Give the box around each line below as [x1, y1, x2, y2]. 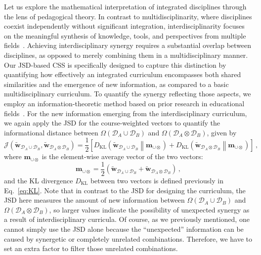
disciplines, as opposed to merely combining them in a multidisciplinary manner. [4, 49, 248, 60]
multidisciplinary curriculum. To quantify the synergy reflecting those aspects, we [4, 88, 251, 99]
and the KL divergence [4, 175, 73, 186]
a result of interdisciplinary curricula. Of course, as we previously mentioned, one [4, 214, 250, 224]
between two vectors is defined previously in [90, 175, 223, 186]
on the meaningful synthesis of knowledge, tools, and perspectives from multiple [4, 30, 246, 41]
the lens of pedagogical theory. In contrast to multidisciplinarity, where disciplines [4, 11, 252, 21]
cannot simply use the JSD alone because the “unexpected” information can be [4, 224, 244, 234]
